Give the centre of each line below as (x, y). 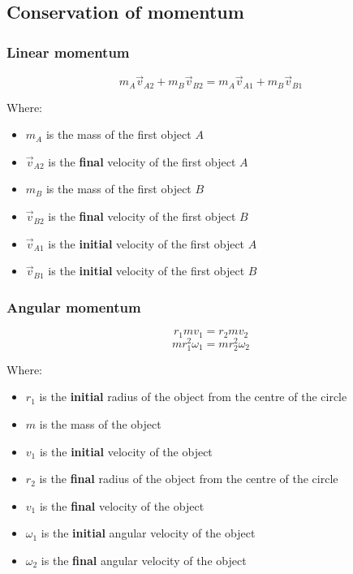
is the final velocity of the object (122, 505)
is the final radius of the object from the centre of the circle (189, 479)
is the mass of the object (100, 423)
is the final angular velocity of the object (144, 560)
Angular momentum (74, 306)
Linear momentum (68, 52)
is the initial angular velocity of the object (148, 533)
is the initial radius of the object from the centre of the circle (193, 397)
